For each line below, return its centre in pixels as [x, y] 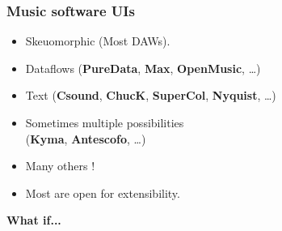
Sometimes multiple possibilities [105, 122]
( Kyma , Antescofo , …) [86, 138]
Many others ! [60, 166]
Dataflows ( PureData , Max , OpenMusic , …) [143, 68]
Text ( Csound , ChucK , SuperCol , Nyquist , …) [151, 95]
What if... [34, 220]
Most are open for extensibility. [103, 192]
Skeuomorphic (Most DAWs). [98, 41]
